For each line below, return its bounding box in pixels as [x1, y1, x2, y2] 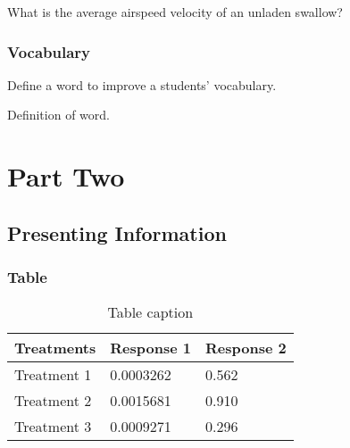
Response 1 [110, 337, 191, 359]
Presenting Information [7, 219, 227, 246]
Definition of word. [7, 105, 110, 124]
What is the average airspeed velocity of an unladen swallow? [7, 3, 343, 21]
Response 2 [204, 337, 287, 359]
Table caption [107, 302, 194, 323]
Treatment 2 [14, 390, 92, 411]
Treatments [14, 337, 96, 359]
